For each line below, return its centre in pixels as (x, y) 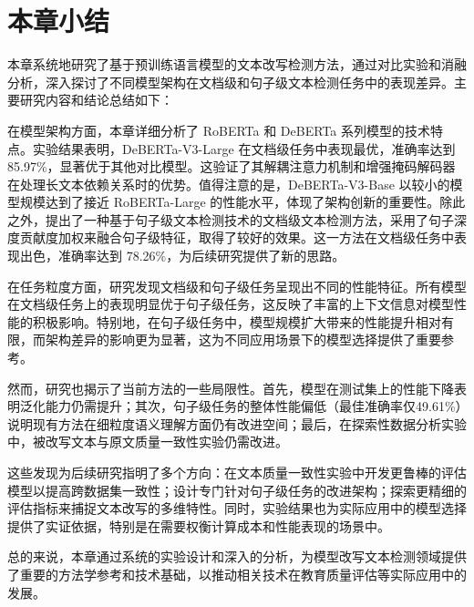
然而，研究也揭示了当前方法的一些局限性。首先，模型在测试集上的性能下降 (231, 388)
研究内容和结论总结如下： (96, 100)
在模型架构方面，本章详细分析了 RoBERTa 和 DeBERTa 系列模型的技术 (219, 130)
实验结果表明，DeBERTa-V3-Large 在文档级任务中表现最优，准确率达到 (244, 148)
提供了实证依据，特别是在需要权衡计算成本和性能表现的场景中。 (199, 525)
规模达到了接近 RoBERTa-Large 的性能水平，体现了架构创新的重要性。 (230, 202)
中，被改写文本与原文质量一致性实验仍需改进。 (148, 442)
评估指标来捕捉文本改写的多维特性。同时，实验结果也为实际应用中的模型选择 (237, 508)
